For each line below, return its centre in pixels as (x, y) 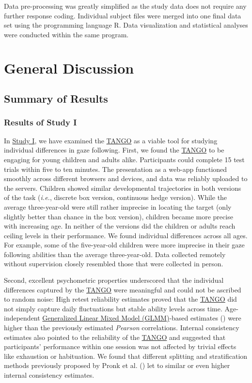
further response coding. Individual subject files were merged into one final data (123, 15)
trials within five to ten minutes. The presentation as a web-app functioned (116, 169)
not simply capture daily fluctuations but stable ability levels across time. (113, 308)
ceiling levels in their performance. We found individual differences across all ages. (126, 235)
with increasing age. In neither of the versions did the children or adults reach (120, 226)
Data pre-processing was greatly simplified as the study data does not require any (125, 6)
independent (22, 318)
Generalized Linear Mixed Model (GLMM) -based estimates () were (142, 318)
